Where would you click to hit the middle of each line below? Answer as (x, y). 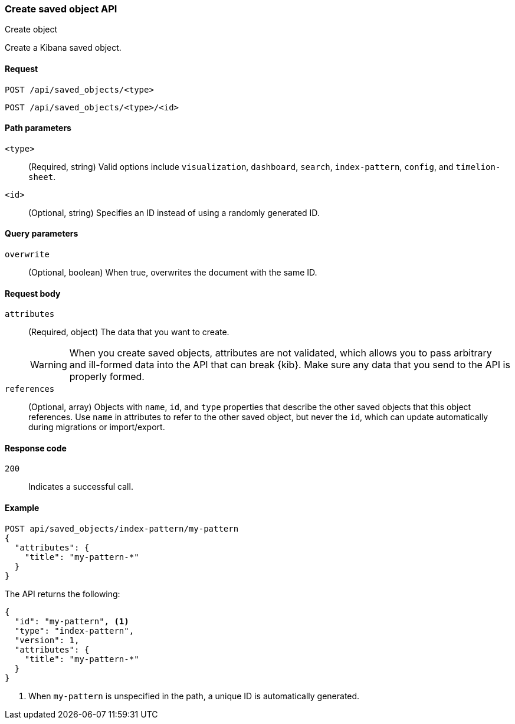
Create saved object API (61, 9)
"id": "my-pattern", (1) (72, 621)
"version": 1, (47, 640)
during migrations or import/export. (97, 427)
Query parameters (42, 234)
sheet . (42, 176)
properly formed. (107, 377)
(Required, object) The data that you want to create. (129, 332)
